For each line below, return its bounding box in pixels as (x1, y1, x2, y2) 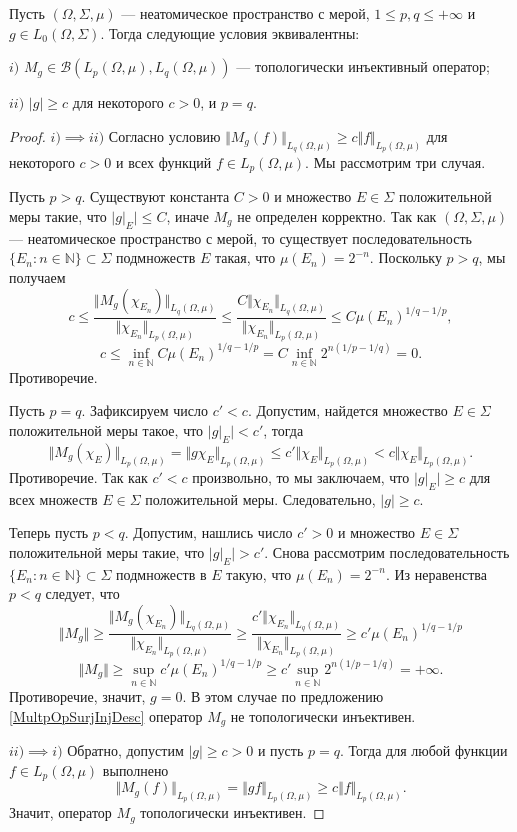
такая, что (214, 247, 276, 268)
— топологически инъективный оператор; (236, 56, 490, 77)
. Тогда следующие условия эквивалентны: (100, 22, 360, 43)
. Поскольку (369, 247, 442, 268)
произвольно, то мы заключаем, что (192, 466, 410, 487)
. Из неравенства (385, 563, 487, 584)
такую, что (226, 563, 292, 584)
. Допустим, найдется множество (247, 400, 448, 421)
